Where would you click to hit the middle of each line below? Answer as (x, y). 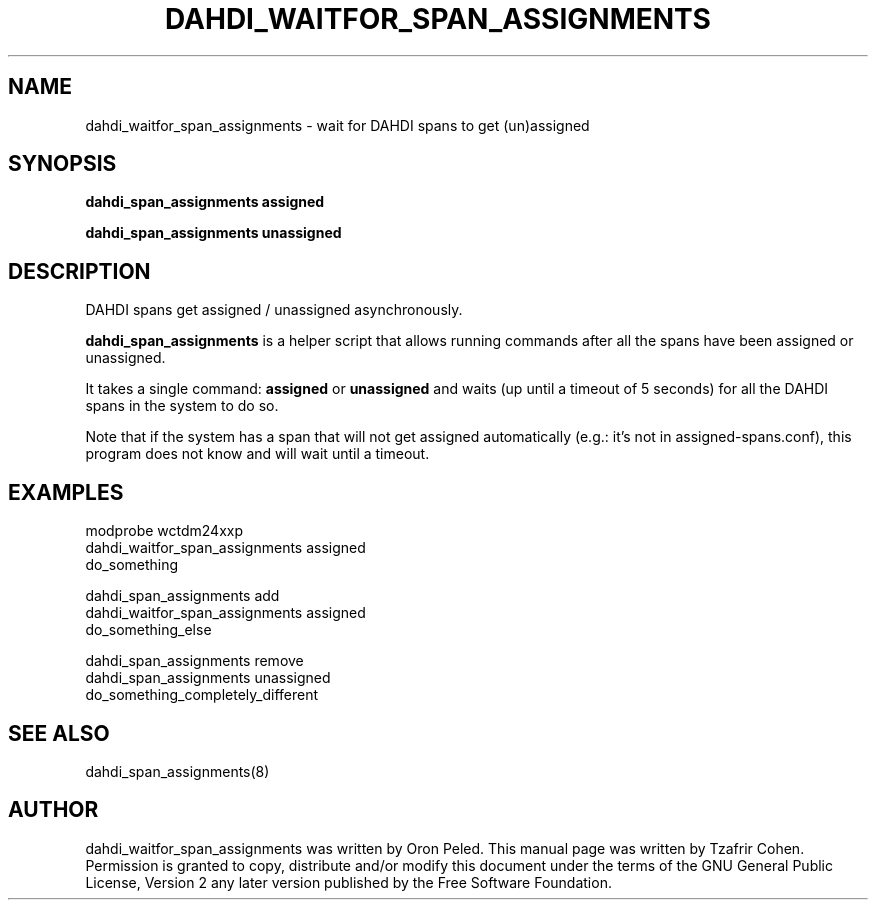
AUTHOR (53, 810)
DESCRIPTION (79, 271)
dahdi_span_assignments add (182, 596)
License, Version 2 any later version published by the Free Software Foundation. (348, 882)
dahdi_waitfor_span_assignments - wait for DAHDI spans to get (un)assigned (337, 125)
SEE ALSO (59, 733)
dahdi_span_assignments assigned (205, 202)
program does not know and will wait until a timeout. (257, 454)
